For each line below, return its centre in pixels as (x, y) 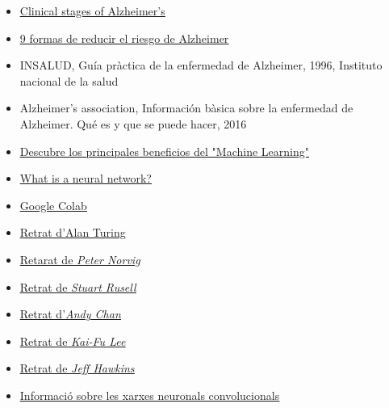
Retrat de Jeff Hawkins (77, 368)
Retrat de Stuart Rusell (78, 286)
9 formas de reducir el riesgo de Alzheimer (124, 38)
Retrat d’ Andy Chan (70, 314)
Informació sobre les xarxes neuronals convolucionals (150, 395)
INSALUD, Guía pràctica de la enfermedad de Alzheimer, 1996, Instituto (201, 65)
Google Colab (53, 205)
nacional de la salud (69, 80)
